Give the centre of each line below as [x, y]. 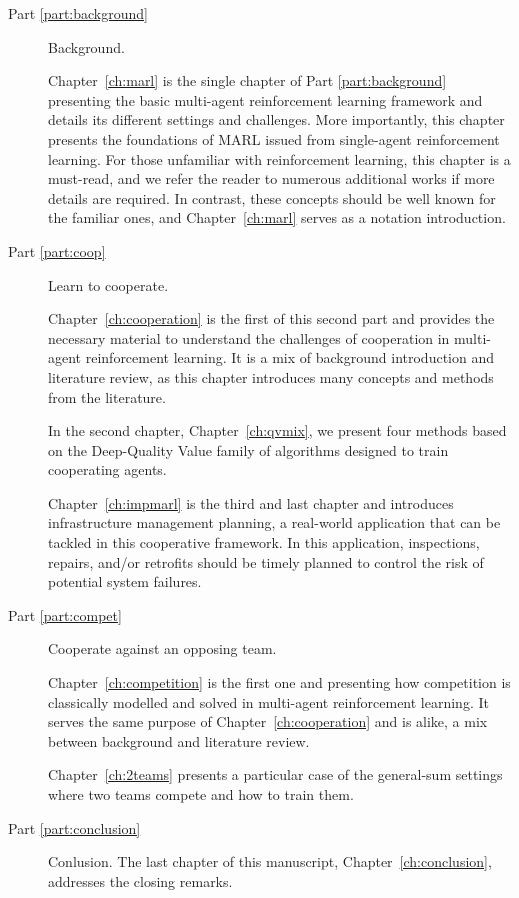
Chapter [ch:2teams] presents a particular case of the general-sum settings [275, 774]
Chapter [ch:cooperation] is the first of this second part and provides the [271, 318]
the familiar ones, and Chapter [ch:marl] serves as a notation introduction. [277, 217]
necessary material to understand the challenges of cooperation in [249, 337]
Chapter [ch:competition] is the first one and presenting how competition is [279, 682]
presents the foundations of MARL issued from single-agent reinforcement [274, 138]
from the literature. [107, 396]
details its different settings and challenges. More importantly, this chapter [276, 119]
